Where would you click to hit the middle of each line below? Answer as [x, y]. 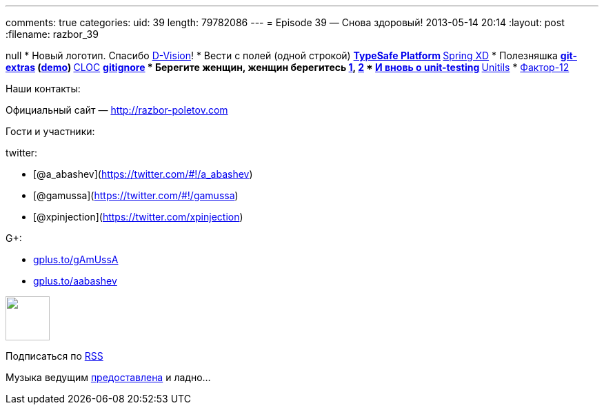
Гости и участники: [50, 131]
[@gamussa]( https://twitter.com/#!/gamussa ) [136, 195]
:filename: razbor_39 [52, 34]
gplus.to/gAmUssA [76, 259]
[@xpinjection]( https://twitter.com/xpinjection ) [138, 217]
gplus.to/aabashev [75, 281]
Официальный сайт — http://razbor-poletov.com [117, 110]
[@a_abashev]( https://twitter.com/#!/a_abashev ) [143, 174]
